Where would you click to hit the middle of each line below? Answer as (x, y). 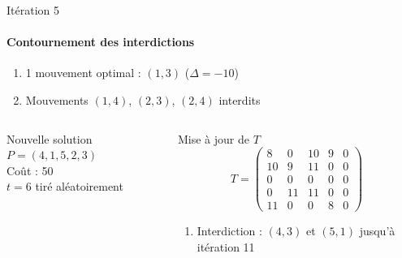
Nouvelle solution (50, 138)
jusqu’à (377, 231)
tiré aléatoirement (79, 186)
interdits (240, 99)
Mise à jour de (213, 138)
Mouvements (57, 99)
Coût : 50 (30, 170)
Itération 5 (33, 10)
